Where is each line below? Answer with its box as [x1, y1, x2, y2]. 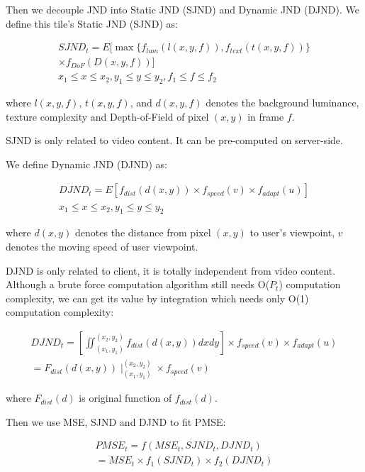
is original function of [79, 390, 172, 405]
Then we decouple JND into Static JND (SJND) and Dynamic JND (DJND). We [6, 2, 359, 16]
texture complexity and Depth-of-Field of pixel [6, 109, 209, 124]
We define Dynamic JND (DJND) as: [6, 156, 167, 171]
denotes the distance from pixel [75, 225, 211, 240]
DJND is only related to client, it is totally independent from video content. [6, 263, 336, 278]
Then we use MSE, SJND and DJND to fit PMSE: [6, 414, 226, 429]
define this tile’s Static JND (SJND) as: [6, 16, 178, 31]
